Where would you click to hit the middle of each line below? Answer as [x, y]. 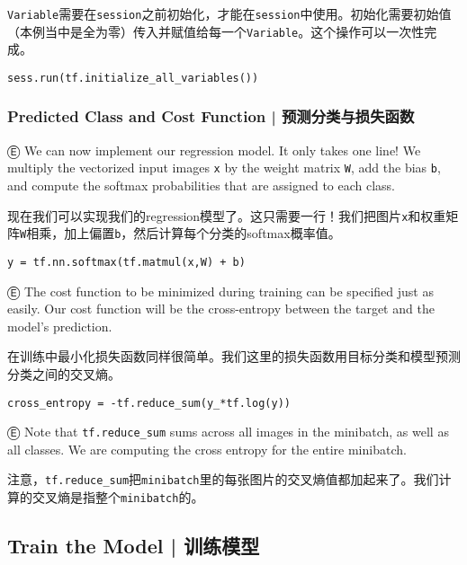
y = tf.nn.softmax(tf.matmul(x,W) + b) [126, 262]
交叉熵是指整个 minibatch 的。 [118, 497]
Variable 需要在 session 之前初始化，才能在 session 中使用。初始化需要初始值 [229, 13]
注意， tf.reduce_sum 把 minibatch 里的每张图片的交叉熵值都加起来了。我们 [223, 479]
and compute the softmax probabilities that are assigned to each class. [202, 185]
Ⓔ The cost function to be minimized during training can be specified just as [220, 291]
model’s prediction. [60, 326]
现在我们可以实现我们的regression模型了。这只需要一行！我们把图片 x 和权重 [227, 215]
